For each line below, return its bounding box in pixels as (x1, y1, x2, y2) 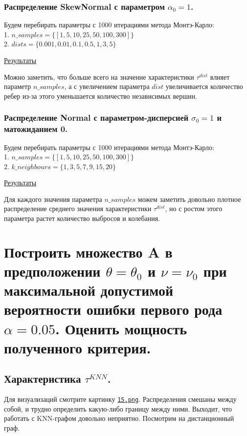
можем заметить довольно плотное (137, 194, 241, 204)
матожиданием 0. (4, 123, 68, 135)
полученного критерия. (4, 337, 151, 357)
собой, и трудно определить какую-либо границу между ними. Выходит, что (4, 403, 232, 414)
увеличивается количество (165, 81, 243, 91)
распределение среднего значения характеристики (4, 203, 152, 214)
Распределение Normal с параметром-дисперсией (4, 111, 189, 124)
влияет (210, 71, 230, 82)
